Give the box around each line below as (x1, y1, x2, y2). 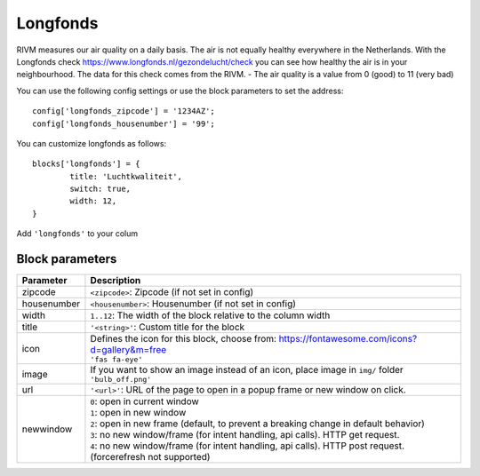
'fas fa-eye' (90, 355, 143, 364)
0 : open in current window (90, 395, 199, 408)
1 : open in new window (90, 407, 187, 419)
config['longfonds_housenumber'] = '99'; (32, 118, 215, 129)
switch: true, (69, 184, 132, 194)
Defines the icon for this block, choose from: (90, 333, 277, 345)
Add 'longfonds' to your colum (16, 228, 138, 239)
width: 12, (69, 196, 117, 206)
